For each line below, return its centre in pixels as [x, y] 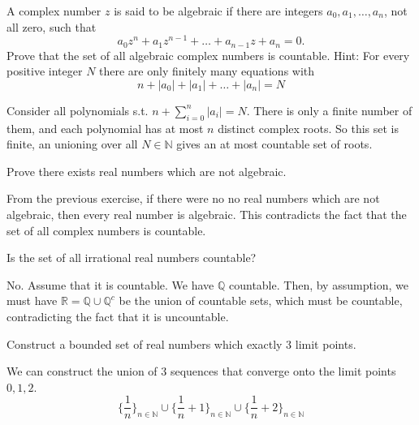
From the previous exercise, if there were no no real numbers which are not [193, 198]
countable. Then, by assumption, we [319, 284]
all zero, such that [52, 26]
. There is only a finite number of [329, 110]
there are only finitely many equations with [207, 71]
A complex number [54, 11]
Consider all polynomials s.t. [78, 110]
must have [32, 301]
